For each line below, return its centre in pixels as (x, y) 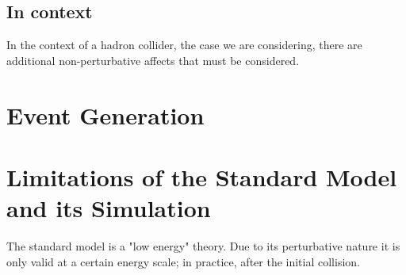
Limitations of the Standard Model (202, 176)
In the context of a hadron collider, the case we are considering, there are (184, 45)
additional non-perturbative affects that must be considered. (153, 60)
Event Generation (105, 115)
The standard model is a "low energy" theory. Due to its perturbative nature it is (203, 246)
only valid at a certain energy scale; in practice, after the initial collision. (183, 261)
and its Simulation (109, 208)
